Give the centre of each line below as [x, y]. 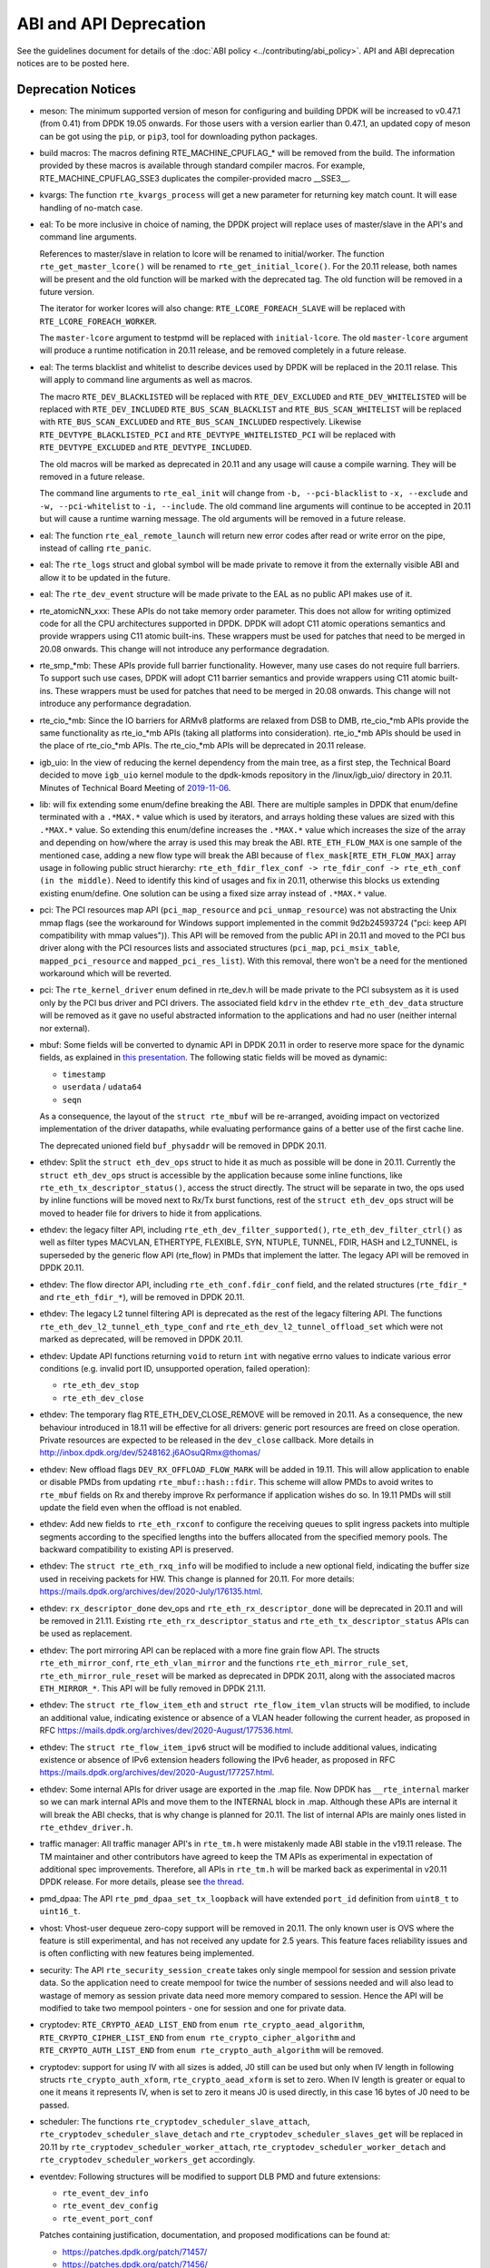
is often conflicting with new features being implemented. [147, 1953]
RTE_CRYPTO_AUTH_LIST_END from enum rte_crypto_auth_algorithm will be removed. [212, 2050]
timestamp [84, 1074]
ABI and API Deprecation [111, 24]
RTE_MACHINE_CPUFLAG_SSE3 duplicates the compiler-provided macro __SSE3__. [195, 178]
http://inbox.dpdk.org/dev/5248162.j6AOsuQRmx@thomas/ [150, 1452]
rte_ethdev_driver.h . [86, 1827]
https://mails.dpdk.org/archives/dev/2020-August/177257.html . [157, 1773]
